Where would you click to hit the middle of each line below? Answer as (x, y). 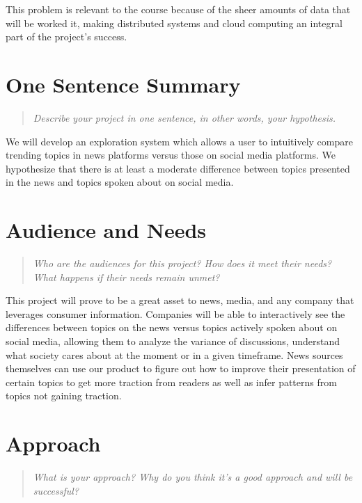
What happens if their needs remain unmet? (126, 277)
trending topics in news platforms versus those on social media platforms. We (171, 155)
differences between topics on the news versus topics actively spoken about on (172, 327)
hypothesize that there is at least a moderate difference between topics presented (178, 168)
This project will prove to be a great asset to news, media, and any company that (180, 300)
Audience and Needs (106, 230)
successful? (56, 490)
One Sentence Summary (123, 84)
